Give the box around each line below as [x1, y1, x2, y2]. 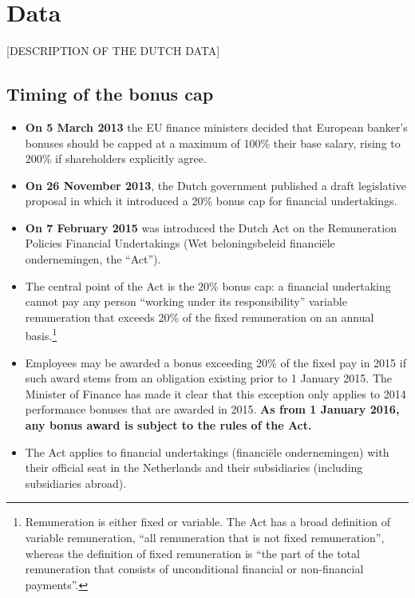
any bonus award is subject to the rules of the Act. [25, 417, 312, 434]
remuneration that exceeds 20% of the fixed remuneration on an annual [25, 308, 374, 325]
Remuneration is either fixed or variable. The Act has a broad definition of [25, 513, 390, 530]
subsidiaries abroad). [25, 474, 127, 491]
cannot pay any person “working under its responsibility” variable [25, 293, 347, 310]
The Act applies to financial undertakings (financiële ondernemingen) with [25, 443, 389, 460]
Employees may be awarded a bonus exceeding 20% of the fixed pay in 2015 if [25, 354, 406, 370]
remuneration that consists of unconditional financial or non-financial [25, 560, 364, 577]
